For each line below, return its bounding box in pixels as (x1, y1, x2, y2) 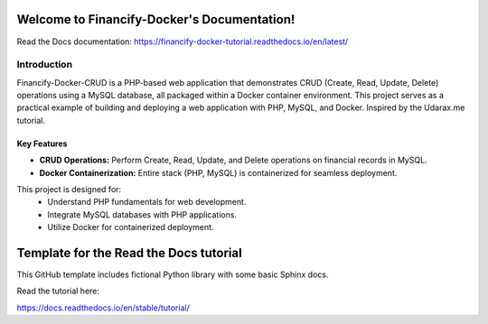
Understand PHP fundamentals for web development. (47, 197, 247, 208)
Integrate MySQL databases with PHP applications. (47, 208, 238, 220)
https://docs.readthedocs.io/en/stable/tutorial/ (16, 302, 190, 313)
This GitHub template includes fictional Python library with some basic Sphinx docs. (16, 269, 329, 280)
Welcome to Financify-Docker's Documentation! (16, 12, 296, 27)
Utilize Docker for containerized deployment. (47, 222, 214, 233)
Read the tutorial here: (16, 285, 99, 297)
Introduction (16, 59, 72, 71)
